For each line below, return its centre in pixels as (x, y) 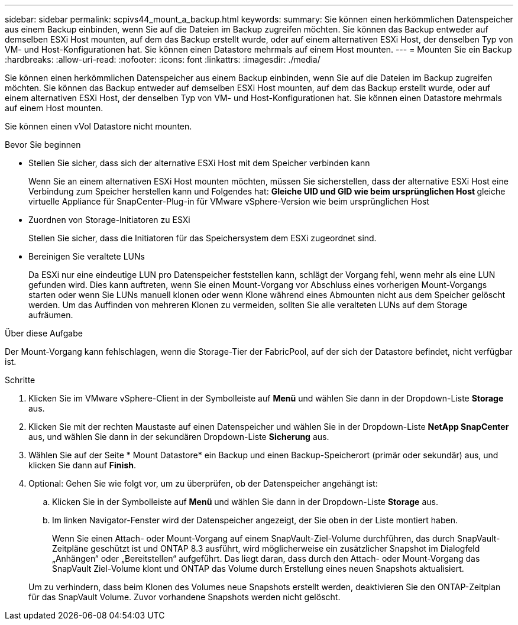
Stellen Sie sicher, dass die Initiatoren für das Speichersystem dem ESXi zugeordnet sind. (203, 238)
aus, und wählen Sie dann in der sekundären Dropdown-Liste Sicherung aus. (179, 437)
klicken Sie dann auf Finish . (82, 465)
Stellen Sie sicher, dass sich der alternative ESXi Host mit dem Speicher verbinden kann (199, 163)
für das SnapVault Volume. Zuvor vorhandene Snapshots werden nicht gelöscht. (184, 597)
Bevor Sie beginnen (43, 145)
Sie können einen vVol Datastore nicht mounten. (98, 126)
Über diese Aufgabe (44, 333)
